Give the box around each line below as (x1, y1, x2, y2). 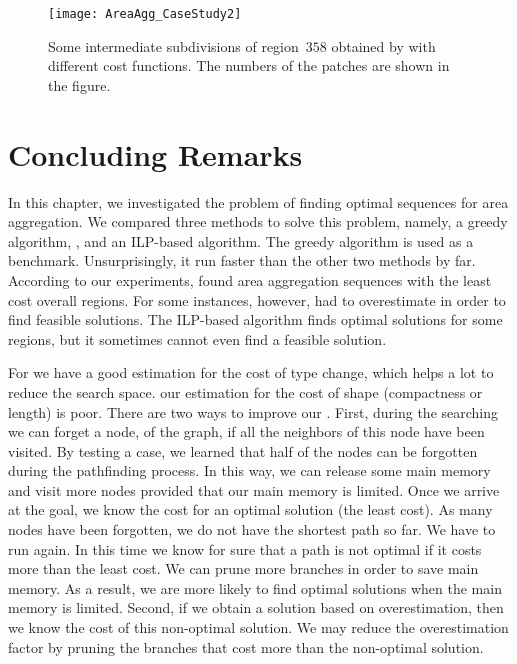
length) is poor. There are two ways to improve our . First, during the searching (8, 401, 499, 422)
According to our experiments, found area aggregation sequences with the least (8, 269, 492, 290)
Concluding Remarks (8, 133, 303, 174)
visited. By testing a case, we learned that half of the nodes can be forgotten (8, 440, 478, 461)
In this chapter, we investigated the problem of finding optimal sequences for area (8, 191, 509, 212)
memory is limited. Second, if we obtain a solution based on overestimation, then (8, 597, 504, 618)
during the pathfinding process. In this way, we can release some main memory (8, 460, 491, 481)
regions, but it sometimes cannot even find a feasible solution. (8, 328, 387, 349)
